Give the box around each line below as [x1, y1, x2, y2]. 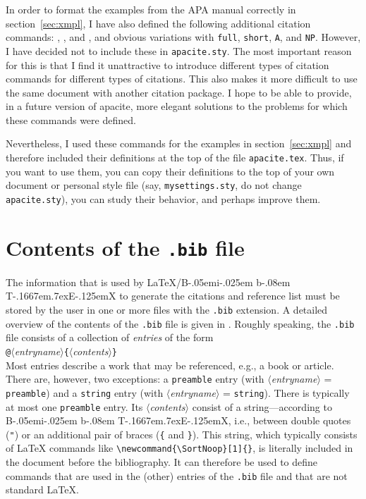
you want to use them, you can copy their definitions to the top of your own [6, 164, 335, 178]
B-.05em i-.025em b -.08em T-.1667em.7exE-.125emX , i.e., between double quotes [6, 413, 351, 428]
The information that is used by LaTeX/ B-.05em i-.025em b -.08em [6, 274, 291, 289]
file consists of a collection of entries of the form [6, 330, 214, 345]
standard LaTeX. [6, 482, 79, 497]
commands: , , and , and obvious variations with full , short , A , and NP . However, [6, 30, 361, 44]
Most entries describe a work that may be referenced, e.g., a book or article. [6, 357, 334, 372]
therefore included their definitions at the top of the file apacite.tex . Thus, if [6, 150, 344, 165]
